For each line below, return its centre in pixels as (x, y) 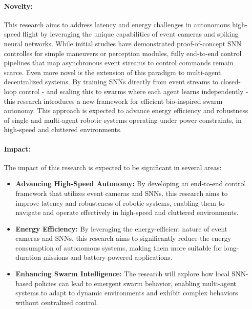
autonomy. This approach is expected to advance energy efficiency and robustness (126, 110)
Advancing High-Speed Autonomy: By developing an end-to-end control (131, 183)
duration (28, 257)
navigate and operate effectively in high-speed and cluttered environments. (127, 212)
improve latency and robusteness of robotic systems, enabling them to (120, 203)
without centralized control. (57, 302)
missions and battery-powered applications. (108, 257)
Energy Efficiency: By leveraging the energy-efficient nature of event (121, 228)
